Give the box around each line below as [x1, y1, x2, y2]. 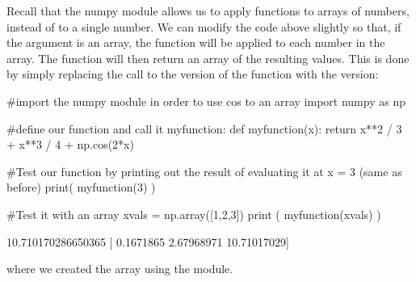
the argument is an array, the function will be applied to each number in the [6, 34, 385, 51]
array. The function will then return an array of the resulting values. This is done [6, 49, 410, 66]
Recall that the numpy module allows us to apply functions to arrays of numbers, [6, 2, 410, 19]
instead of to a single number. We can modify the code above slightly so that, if [6, 18, 401, 35]
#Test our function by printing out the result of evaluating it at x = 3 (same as [6, 162, 402, 179]
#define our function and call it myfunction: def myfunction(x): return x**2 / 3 [6, 120, 402, 137]
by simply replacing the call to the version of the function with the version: [6, 65, 379, 82]
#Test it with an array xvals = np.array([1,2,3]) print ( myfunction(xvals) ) [6, 205, 381, 222]
